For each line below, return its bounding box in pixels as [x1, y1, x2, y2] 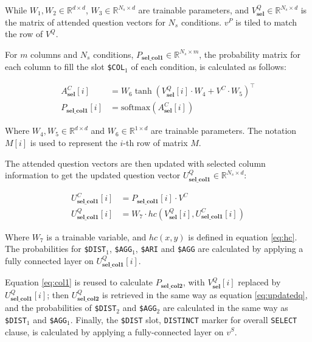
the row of [5, 27, 43, 40]
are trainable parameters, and [138, 4, 249, 16]
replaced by [238, 276, 281, 288]
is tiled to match [235, 15, 297, 28]
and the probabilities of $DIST [5, 301, 117, 314]
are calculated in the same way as [162, 301, 288, 314]
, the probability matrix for [199, 47, 300, 60]
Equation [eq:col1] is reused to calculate [5, 276, 153, 288]
